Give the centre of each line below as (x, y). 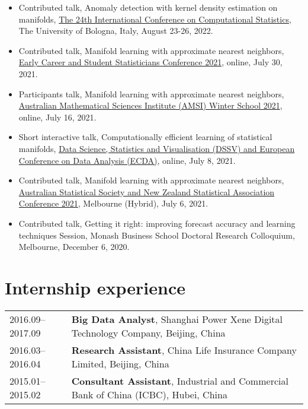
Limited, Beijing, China (120, 363)
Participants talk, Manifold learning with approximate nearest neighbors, (151, 93)
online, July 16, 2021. (57, 117)
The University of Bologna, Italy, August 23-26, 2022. (116, 31)
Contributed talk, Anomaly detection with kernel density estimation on (148, 7)
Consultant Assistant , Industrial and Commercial (180, 381)
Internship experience (95, 287)
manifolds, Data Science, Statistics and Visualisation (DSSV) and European (157, 148)
